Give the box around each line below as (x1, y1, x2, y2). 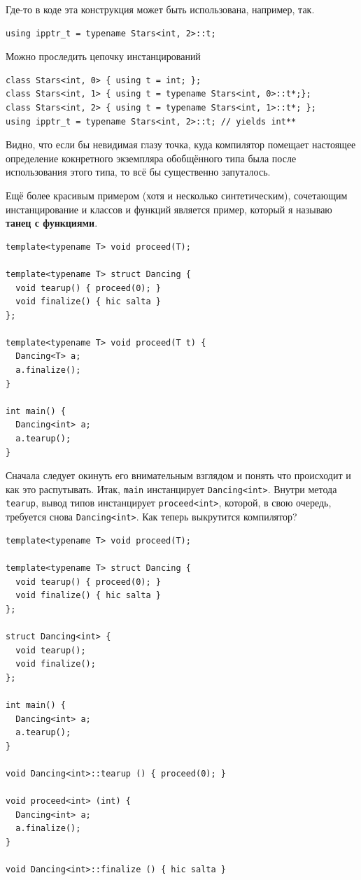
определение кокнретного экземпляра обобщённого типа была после (6, 150, 297, 165)
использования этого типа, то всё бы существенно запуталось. (6, 164, 271, 179)
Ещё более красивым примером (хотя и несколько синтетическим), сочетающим (6, 187, 348, 202)
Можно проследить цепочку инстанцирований (6, 49, 201, 64)
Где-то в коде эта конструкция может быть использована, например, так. (6, 2, 315, 16)
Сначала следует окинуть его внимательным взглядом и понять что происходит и (6, 468, 351, 483)
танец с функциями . (6, 215, 98, 230)
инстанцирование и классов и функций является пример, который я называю (6, 201, 332, 216)
